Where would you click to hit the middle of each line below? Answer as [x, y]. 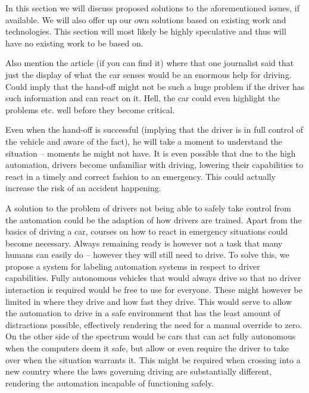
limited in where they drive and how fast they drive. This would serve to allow [149, 301]
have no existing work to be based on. [74, 43]
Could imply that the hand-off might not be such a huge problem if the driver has [155, 86]
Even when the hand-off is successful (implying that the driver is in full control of [154, 130]
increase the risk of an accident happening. [83, 188]
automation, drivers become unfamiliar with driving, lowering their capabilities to [154, 165]
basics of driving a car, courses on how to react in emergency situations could [147, 231]
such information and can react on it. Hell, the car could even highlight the [143, 98]
